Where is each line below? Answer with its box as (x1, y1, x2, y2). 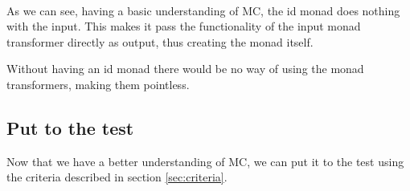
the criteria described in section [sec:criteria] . (6, 169, 228, 185)
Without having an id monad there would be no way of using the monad (6, 60, 364, 77)
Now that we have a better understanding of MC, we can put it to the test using (6, 152, 404, 169)
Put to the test (6, 115, 134, 140)
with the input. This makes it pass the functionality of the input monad (6, 18, 361, 35)
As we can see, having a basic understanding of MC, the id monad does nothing (6, 2, 400, 18)
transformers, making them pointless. (6, 75, 190, 92)
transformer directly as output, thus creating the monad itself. (6, 33, 314, 50)
